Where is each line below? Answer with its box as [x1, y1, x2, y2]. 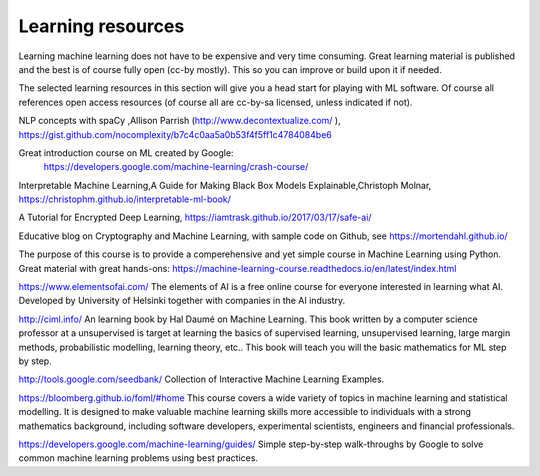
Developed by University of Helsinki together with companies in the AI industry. [18, 295, 345, 307]
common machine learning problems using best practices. [18, 452, 259, 464]
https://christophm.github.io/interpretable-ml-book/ [18, 193, 232, 205]
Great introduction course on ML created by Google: [18, 146, 234, 159]
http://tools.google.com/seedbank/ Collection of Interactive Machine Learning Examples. [18, 373, 385, 385]
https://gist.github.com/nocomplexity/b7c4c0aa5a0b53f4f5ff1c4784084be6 [18, 128, 332, 140]
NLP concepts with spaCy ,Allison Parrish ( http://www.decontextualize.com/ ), [18, 115, 341, 127]
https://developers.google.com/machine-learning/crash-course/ [43, 161, 309, 173]
